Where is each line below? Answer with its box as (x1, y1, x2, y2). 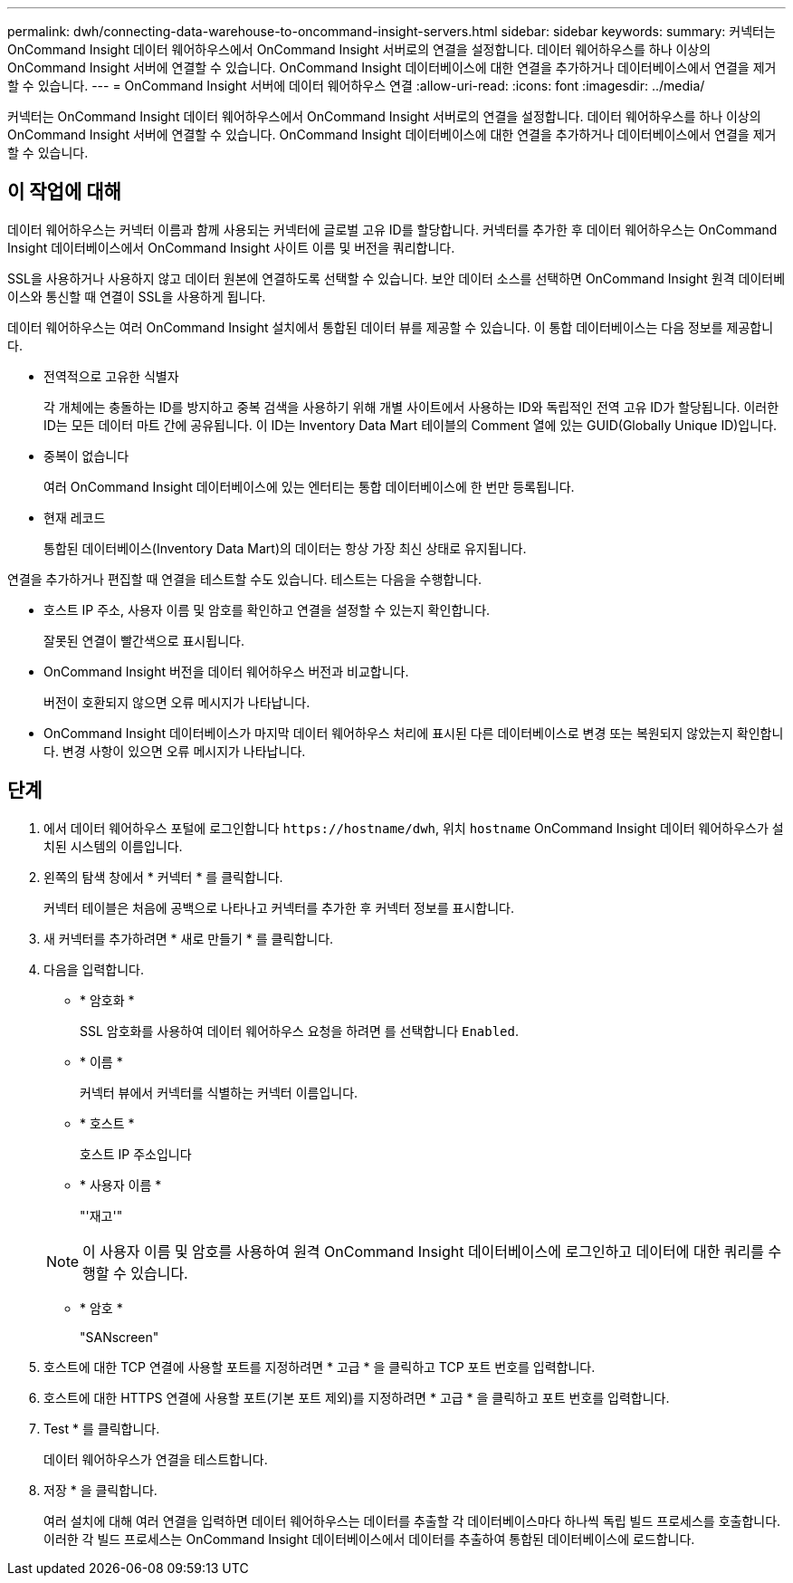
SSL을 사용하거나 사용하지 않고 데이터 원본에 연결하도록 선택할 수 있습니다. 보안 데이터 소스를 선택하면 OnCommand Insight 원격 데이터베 (7, 270, 786, 286)
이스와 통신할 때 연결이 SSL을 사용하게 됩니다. (7, 288, 266, 304)
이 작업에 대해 (7, 180, 121, 204)
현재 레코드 (43, 509, 106, 525)
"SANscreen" (80, 1329, 159, 1345)
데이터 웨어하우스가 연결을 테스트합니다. (43, 1451, 268, 1467)
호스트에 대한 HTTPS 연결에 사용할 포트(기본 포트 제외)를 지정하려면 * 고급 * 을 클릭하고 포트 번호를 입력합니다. (43, 1389, 670, 1406)
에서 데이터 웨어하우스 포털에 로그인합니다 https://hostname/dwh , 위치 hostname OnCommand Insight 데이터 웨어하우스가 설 (43, 820, 784, 836)
